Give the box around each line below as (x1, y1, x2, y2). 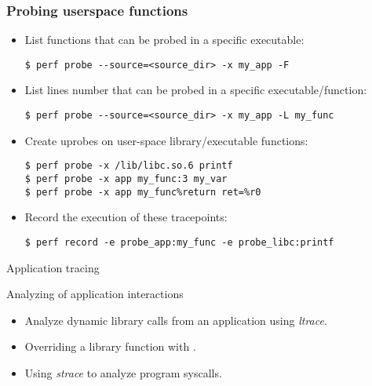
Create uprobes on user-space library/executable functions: (24, 132, 308, 148)
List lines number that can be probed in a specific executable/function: (24, 82, 367, 98)
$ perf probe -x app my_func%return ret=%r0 (24, 186, 261, 198)
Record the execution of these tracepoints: (24, 209, 228, 225)
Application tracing (6, 259, 100, 275)
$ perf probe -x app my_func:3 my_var (24, 173, 228, 184)
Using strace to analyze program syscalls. (24, 364, 222, 381)
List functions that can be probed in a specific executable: (24, 31, 305, 48)
